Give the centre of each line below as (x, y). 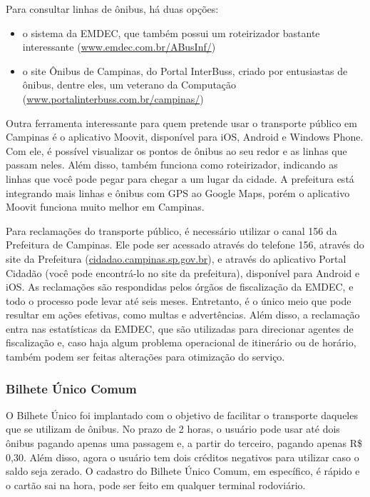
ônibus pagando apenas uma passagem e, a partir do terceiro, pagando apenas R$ (184, 443)
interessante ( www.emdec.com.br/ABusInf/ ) (119, 47)
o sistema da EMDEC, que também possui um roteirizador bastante (171, 32)
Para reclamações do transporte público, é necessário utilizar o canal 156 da (171, 230)
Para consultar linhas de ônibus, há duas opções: (112, 9)
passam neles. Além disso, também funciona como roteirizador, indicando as (172, 165)
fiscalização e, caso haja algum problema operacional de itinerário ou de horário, (181, 342)
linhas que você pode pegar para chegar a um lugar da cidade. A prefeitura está (180, 178)
